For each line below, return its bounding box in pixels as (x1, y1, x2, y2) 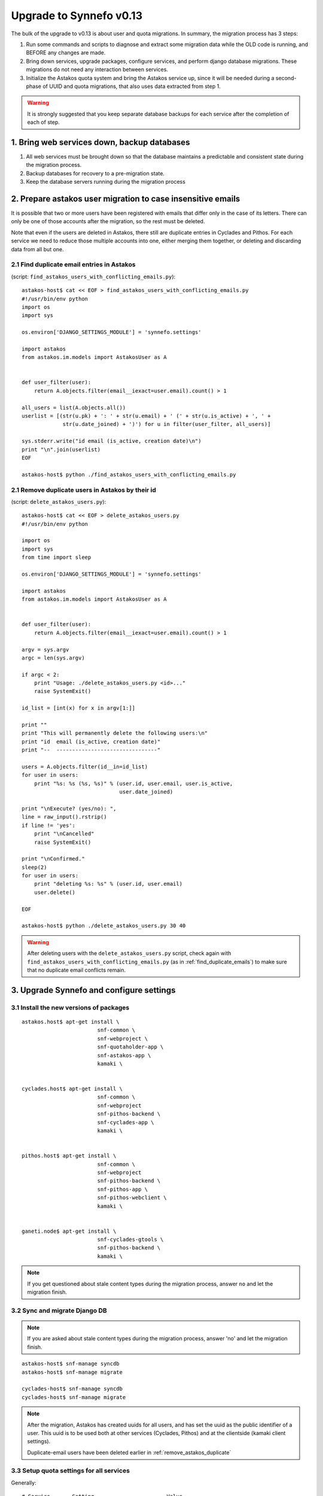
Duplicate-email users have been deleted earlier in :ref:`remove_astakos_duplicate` (27, 1449, 231, 1456)
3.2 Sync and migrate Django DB (11, 1306, 107, 1315)
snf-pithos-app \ (97, 1185, 148, 1193)
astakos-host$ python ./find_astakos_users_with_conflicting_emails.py (22, 471, 236, 478)
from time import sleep (22, 554, 92, 561)
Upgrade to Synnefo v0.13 (11, 9, 143, 22)
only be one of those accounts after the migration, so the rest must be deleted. (11, 218, 205, 225)
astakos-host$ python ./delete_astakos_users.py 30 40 (22, 922, 186, 929)
